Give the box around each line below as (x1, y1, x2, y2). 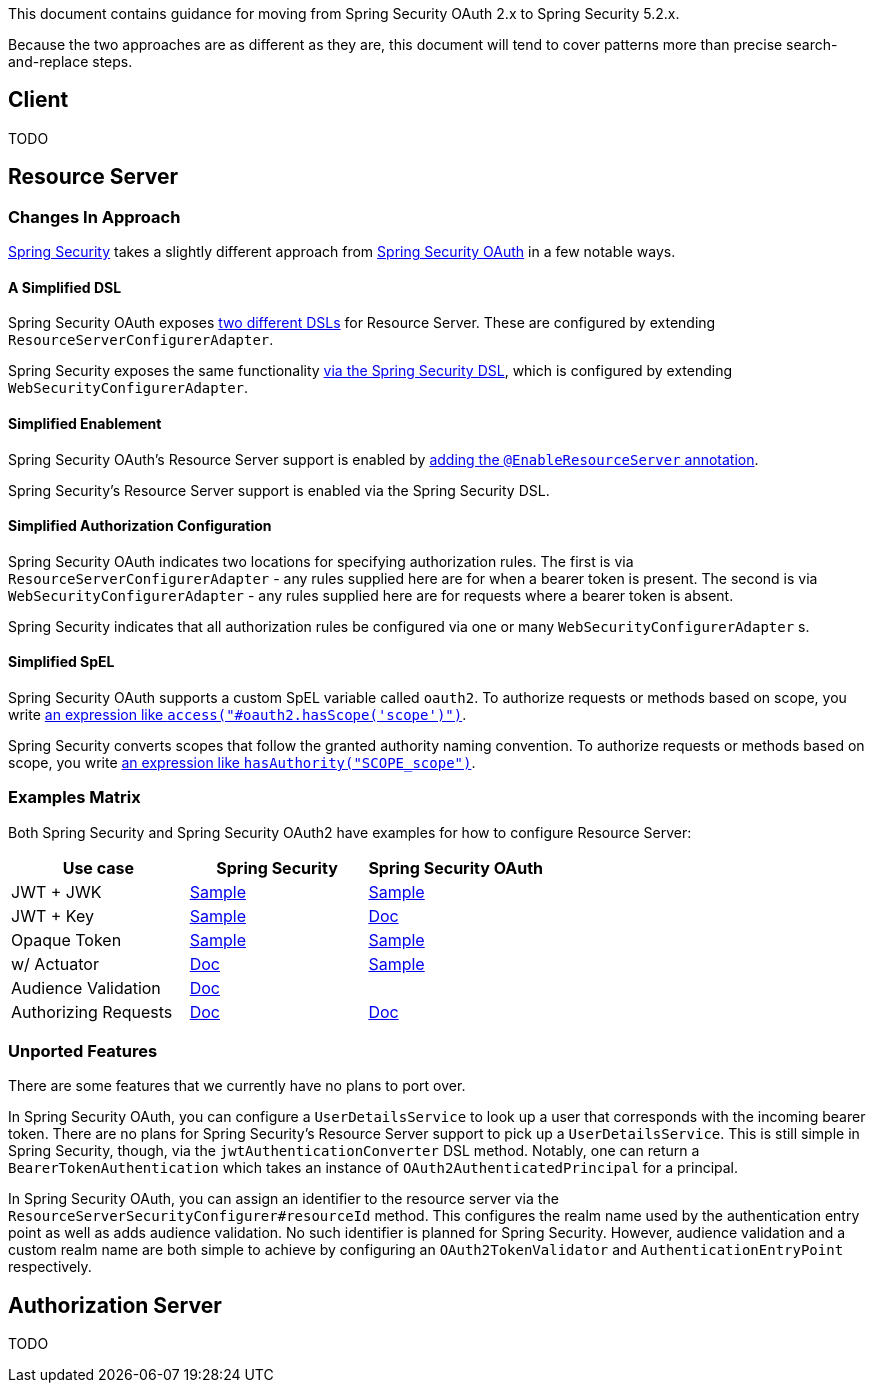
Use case (62, 857, 135, 878)
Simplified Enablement (8, 414, 162, 432)
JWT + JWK (11, 881, 102, 902)
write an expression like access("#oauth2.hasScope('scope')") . (8, 705, 467, 723)
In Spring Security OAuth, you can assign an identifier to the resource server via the (8, 1190, 559, 1208)
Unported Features (8, 1041, 158, 1062)
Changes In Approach (8, 206, 181, 227)
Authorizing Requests (11, 1001, 173, 1022)
